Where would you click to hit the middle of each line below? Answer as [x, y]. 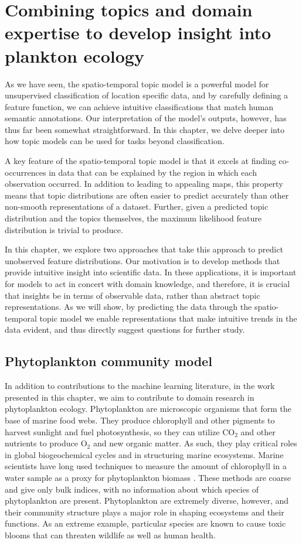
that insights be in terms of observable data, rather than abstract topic [133, 295]
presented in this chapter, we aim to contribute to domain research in [130, 397]
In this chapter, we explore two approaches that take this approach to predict [144, 249]
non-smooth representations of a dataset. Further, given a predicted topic [137, 206]
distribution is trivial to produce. [64, 229]
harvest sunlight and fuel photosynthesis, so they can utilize [112, 431]
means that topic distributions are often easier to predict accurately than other [147, 195]
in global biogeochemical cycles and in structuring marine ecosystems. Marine [144, 454]
